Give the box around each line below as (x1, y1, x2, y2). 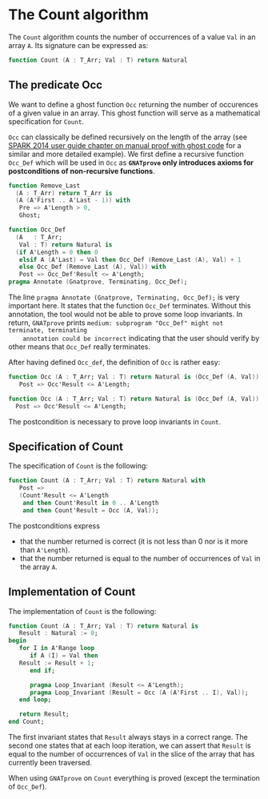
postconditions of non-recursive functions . (8, 166, 155, 175)
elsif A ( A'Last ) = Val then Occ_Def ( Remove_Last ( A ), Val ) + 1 (18, 255, 242, 263)
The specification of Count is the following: (8, 461, 148, 471)
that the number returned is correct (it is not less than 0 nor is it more (19, 536, 248, 546)
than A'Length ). (19, 544, 70, 554)
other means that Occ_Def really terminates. (8, 342, 150, 351)
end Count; (8, 718, 45, 726)
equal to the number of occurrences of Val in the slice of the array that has (8, 749, 255, 758)
